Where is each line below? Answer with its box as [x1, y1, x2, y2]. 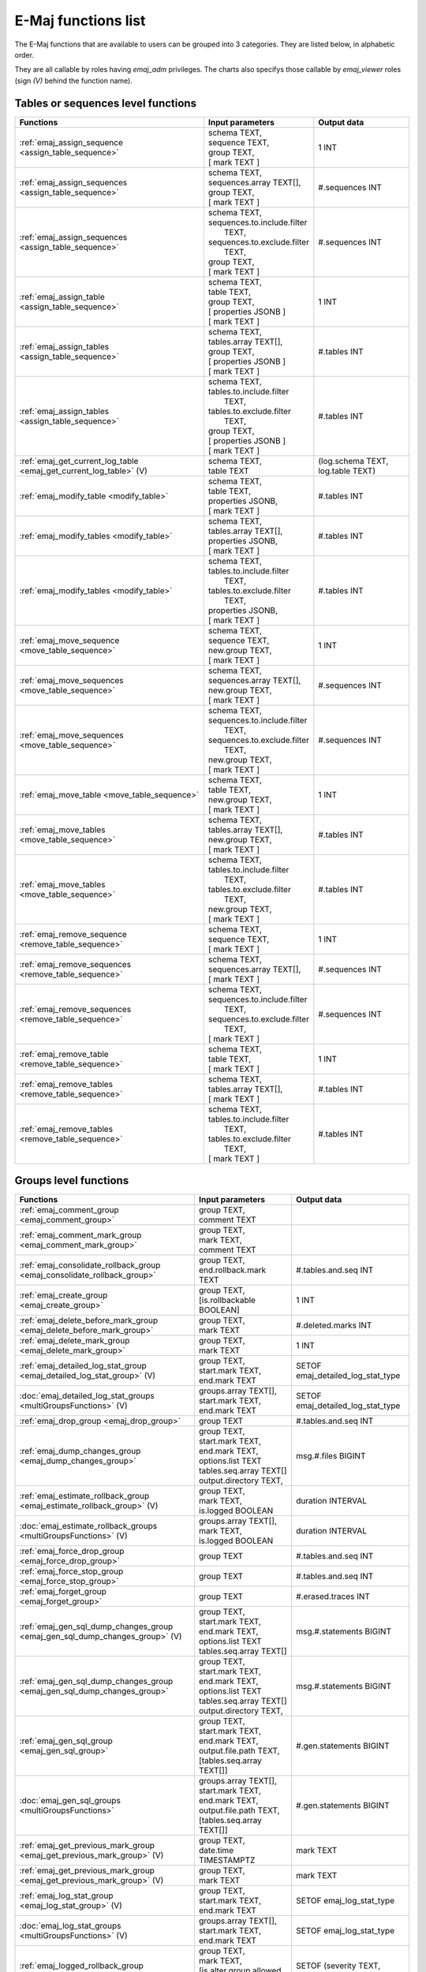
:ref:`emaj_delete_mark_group [19, 1335, 130, 1346]
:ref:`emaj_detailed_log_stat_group [19, 1361, 148, 1372]
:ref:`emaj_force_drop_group [19, 1546, 125, 1557]
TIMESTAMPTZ [198, 1854, 256, 1866]
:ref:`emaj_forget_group [19, 1586, 106, 1597]
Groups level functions [14, 1174, 129, 1187]
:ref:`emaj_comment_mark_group [19, 1230, 142, 1241]
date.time [198, 1845, 234, 1856]
